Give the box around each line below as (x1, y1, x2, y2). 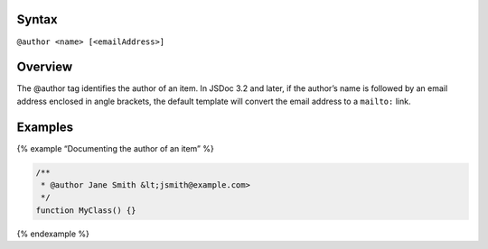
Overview (16, 60, 73, 75)
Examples (16, 119, 74, 134)
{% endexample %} (16, 228, 90, 239)
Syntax (16, 12, 58, 27)
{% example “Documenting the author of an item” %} (16, 143, 214, 153)
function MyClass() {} (35, 205, 136, 216)
